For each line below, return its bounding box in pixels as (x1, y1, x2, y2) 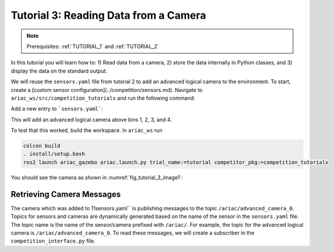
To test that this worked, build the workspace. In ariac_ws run (11, 127, 163, 134)
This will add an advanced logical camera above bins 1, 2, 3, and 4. (11, 116, 172, 123)
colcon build (23, 142, 61, 149)
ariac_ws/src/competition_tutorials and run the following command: (11, 94, 195, 101)
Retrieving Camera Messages (11, 189, 121, 199)
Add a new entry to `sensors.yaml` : (11, 105, 104, 113)
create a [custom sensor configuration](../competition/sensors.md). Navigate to (11, 86, 203, 93)
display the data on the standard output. (11, 67, 108, 74)
